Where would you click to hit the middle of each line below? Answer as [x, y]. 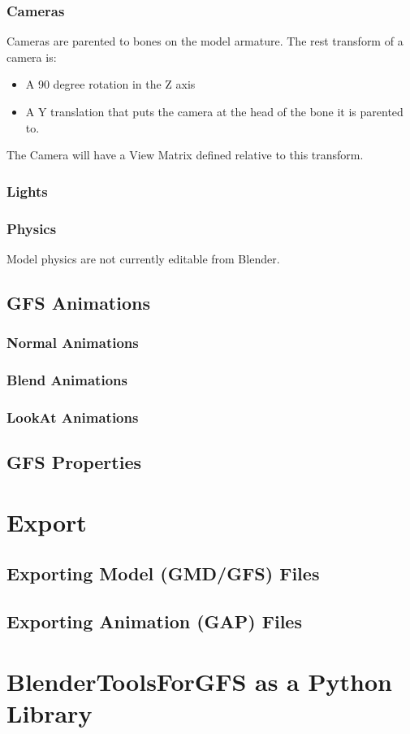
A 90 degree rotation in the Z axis [110, 84]
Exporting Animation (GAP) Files [154, 621]
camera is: [32, 56]
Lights [27, 191]
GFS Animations [78, 302]
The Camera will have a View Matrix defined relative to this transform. [185, 155]
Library [50, 712]
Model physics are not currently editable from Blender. [143, 258]
